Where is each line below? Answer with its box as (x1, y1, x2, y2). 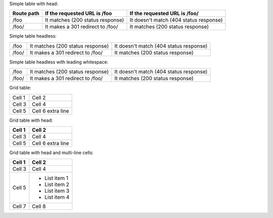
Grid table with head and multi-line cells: (9, 150, 94, 156)
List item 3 (44, 188, 70, 195)
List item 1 (44, 175, 68, 182)
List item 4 (44, 194, 70, 201)
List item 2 (44, 181, 70, 188)
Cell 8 (32, 203, 46, 210)
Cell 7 (12, 203, 26, 210)
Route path (12, 10, 40, 17)
